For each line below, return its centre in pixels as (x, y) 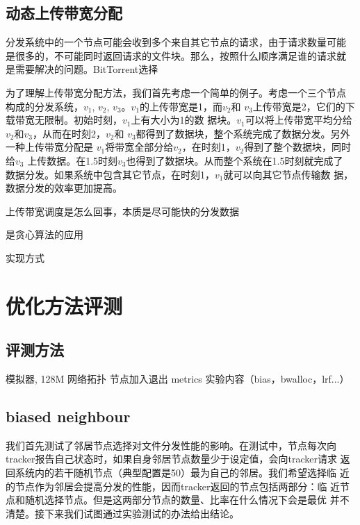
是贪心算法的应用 (44, 234)
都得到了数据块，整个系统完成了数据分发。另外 (243, 133)
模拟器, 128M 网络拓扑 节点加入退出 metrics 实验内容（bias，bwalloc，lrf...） (178, 379)
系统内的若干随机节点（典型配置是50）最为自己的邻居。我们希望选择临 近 (182, 473)
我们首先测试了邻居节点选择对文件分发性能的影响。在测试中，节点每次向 (171, 445)
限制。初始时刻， (83, 120)
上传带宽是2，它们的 (299, 106)
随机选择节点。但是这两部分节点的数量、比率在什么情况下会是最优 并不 (187, 500)
